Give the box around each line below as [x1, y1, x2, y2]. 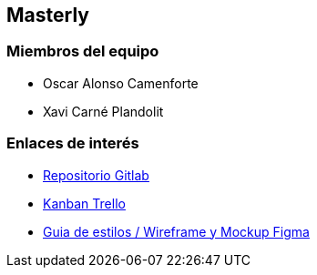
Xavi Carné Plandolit [43, 103, 164, 119]
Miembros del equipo [6, 42, 159, 61]
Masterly [6, 4, 89, 26]
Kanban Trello [43, 195, 126, 211]
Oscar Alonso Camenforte [43, 75, 199, 91]
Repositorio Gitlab [43, 167, 149, 183]
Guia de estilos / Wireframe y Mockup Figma [43, 223, 310, 239]
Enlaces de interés [6, 134, 139, 153]
